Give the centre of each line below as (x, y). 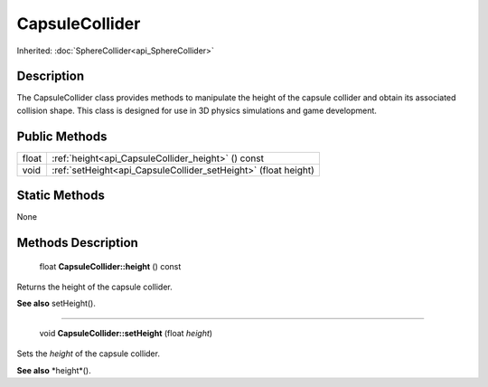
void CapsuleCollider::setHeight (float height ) (126, 333)
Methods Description (78, 243)
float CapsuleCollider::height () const (110, 266)
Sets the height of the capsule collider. (88, 354)
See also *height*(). (54, 370)
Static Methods (61, 196)
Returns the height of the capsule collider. (95, 287)
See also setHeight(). (56, 304)
